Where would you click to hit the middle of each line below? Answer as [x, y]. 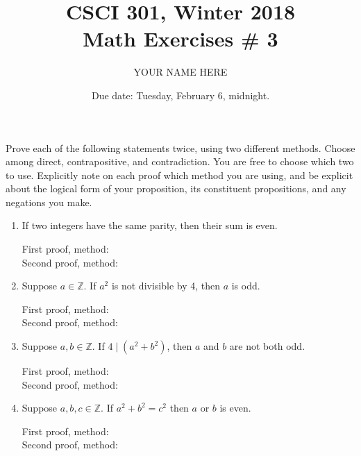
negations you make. [49, 202]
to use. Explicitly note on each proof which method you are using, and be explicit [179, 175]
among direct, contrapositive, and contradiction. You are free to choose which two [180, 161]
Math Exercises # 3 [180, 39]
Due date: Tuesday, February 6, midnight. [180, 95]
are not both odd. [267, 346]
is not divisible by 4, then [166, 286]
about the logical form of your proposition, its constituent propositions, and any [176, 188]
